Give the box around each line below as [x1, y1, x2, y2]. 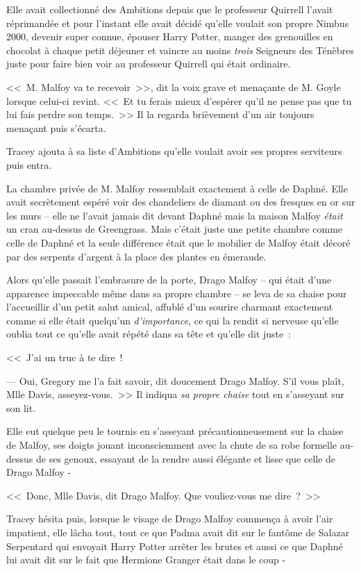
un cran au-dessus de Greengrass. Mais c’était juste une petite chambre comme [6, 222, 343, 236]
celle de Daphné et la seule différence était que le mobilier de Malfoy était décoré [6, 235, 351, 249]
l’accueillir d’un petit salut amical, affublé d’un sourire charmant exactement [6, 299, 333, 314]
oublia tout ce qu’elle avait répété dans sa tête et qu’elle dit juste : [6, 326, 292, 341]
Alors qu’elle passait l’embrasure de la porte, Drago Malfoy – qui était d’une [6, 272, 332, 287]
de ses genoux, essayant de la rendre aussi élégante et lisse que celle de [35, 451, 336, 465]
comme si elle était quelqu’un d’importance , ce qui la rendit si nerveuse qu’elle [6, 313, 339, 327]
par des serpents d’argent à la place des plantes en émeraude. [6, 249, 267, 263]
